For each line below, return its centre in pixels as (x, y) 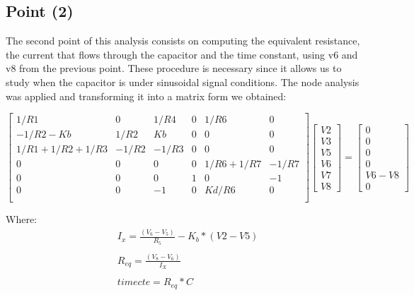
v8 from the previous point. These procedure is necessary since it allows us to (174, 68)
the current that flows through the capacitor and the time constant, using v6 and (182, 54)
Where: (21, 219)
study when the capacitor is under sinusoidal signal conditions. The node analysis (183, 82)
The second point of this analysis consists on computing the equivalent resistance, (183, 41)
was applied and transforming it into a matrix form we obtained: (146, 96)
